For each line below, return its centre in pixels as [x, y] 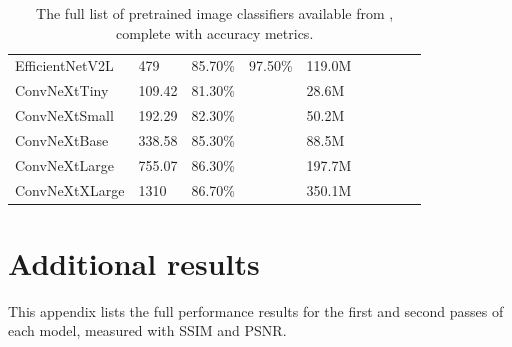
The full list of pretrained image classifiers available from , [215, 13]
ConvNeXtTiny [62, 90]
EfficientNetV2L [64, 65]
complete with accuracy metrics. [214, 32]
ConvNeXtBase [62, 139]
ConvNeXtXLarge [70, 189]
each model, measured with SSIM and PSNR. [147, 330]
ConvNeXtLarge [65, 164]
